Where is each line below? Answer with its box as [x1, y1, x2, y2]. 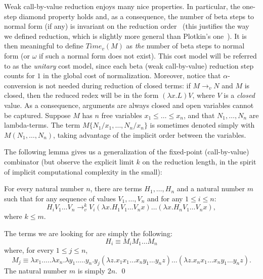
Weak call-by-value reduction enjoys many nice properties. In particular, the [4, 1, 240, 11]
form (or [4, 50, 30, 61]
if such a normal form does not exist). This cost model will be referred [39, 50, 257, 61]
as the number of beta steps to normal [126, 40, 245, 51]
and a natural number [177, 183, 245, 194]
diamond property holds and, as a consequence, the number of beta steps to [19, 11, 254, 21]
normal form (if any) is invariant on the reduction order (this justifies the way [4, 21, 249, 31]
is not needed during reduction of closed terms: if [38, 80, 191, 90]
